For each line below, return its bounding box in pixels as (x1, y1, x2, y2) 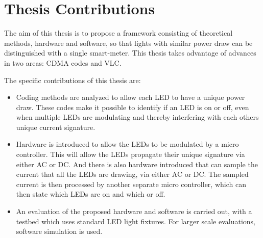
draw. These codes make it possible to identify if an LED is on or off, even (16, 101, 249, 112)
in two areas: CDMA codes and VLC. (4, 57, 122, 68)
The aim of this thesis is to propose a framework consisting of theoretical (4, 28, 233, 38)
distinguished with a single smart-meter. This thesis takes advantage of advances (4, 47, 256, 58)
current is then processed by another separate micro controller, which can (16, 178, 246, 189)
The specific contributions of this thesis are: (4, 74, 141, 85)
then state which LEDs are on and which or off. (16, 189, 165, 199)
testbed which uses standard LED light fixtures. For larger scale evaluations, (16, 216, 255, 226)
